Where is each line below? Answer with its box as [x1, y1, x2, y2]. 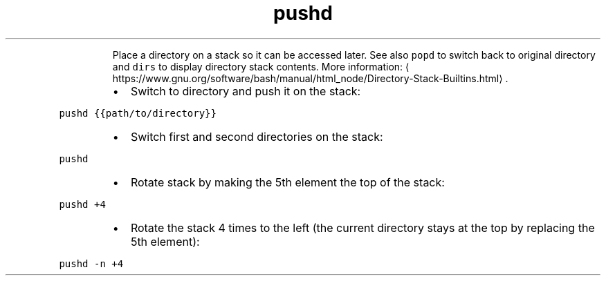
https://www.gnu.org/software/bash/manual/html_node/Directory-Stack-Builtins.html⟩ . [112, 72, 508, 84]
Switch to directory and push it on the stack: [130, 84, 361, 98]
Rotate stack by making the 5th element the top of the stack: [130, 175, 445, 189]
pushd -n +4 [59, 258, 124, 269]
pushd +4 [59, 198, 106, 210]
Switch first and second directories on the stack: [130, 129, 383, 144]
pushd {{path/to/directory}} [59, 107, 217, 119]
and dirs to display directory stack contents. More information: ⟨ [112, 60, 410, 72]
